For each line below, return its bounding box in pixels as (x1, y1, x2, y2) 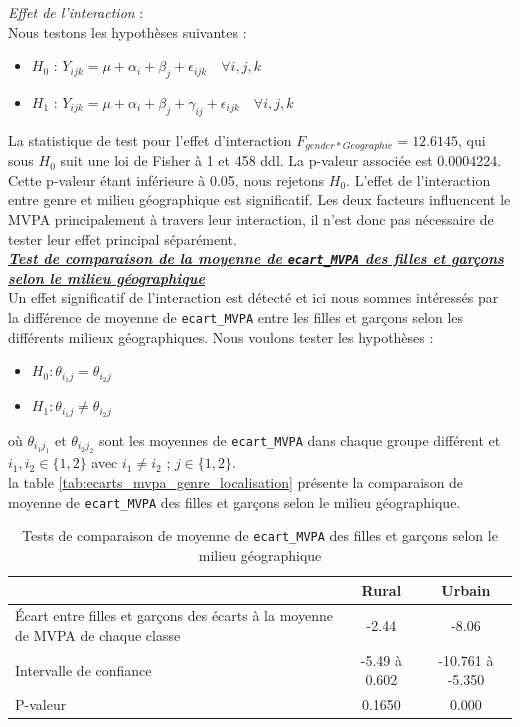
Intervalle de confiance (15, 659, 152, 680)
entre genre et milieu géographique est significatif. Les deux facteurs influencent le (8, 189, 511, 210)
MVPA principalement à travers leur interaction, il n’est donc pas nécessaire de (8, 209, 494, 230)
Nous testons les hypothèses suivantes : (8, 21, 247, 42)
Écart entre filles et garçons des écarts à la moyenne (15, 605, 333, 626)
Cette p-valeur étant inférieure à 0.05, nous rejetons (8, 169, 325, 190)
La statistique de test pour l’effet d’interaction (8, 129, 292, 150)
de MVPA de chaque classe (15, 624, 181, 645)
